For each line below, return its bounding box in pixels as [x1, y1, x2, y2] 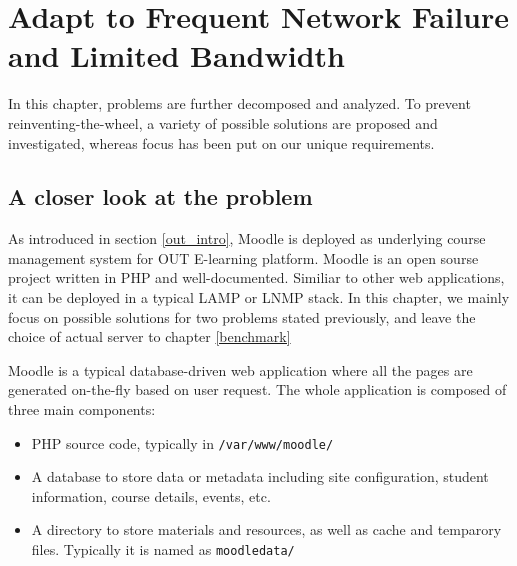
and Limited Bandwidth [8, 35, 345, 76]
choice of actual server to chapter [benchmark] [8, 326, 291, 347]
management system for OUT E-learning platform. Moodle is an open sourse [8, 247, 479, 268]
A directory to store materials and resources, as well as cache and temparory [31, 519, 502, 540]
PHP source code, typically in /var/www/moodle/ [31, 432, 334, 453]
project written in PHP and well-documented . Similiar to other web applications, [8, 267, 505, 288]
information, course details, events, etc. [31, 485, 271, 506]
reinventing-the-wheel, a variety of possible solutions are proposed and [8, 112, 438, 133]
